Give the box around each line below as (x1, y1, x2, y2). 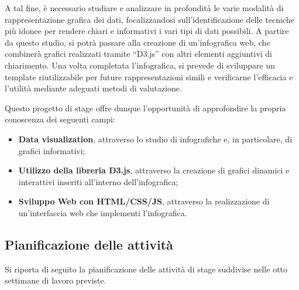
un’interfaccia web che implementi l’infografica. (18, 206, 187, 219)
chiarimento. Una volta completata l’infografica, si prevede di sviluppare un (5, 59, 275, 71)
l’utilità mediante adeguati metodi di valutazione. (5, 82, 182, 94)
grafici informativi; (18, 144, 85, 156)
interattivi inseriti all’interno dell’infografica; (18, 175, 178, 187)
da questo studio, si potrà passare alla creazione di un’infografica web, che (5, 36, 270, 48)
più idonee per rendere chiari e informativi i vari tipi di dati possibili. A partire (5, 25, 289, 37)
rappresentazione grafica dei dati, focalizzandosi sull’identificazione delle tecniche (5, 13, 294, 25)
